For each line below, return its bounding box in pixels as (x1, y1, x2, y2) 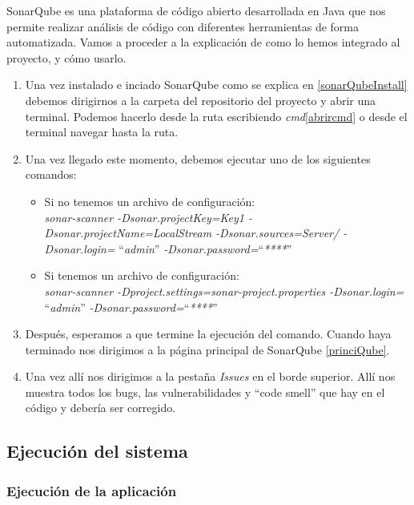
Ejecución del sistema (6, 438, 188, 463)
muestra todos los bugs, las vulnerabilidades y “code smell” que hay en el (25, 383, 385, 400)
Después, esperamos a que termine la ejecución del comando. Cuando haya (25, 325, 392, 342)
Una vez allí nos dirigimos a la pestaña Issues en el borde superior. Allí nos (25, 368, 396, 385)
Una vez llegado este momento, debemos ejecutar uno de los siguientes (25, 150, 371, 167)
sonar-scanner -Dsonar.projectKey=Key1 (44, 208, 244, 225)
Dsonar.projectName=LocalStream (44, 224, 212, 241)
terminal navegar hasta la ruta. (25, 123, 179, 140)
